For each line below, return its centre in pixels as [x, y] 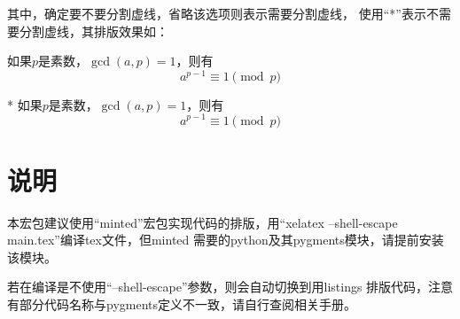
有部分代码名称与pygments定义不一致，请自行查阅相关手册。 [182, 304]
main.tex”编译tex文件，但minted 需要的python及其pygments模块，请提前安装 [226, 240]
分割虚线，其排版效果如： [94, 31]
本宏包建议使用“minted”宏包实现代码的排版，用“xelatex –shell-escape [203, 222]
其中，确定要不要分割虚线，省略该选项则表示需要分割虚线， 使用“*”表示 [217, 13]
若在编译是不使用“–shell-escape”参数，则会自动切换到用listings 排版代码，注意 [230, 287]
